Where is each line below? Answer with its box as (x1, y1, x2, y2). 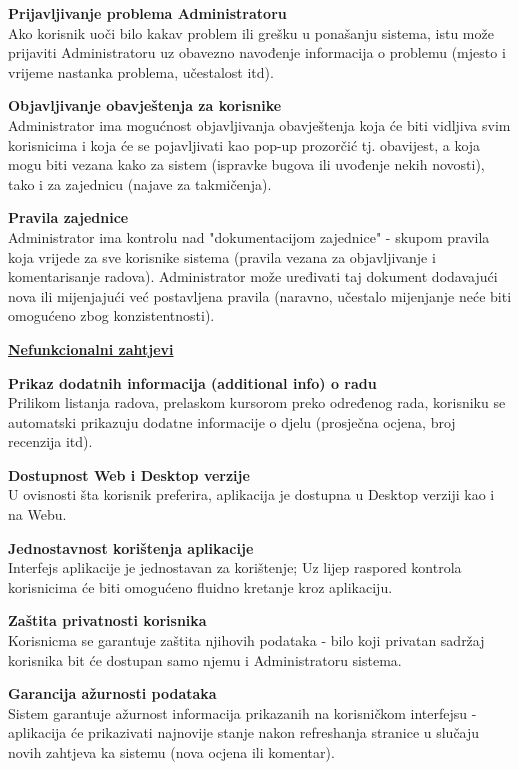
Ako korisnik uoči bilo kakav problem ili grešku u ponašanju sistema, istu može (8, 22, 494, 43)
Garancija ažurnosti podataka (8, 683, 217, 704)
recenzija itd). (8, 431, 93, 452)
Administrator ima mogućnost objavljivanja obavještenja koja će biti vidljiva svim (8, 114, 511, 135)
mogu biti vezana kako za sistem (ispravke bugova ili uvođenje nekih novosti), (8, 154, 485, 175)
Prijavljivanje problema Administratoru (8, 3, 287, 23)
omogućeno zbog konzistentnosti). (8, 305, 215, 326)
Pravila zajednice (8, 207, 129, 228)
